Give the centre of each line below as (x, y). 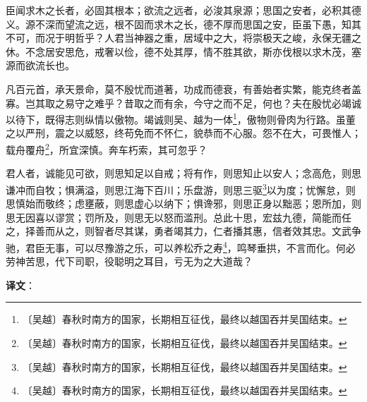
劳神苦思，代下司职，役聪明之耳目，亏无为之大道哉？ (129, 261)
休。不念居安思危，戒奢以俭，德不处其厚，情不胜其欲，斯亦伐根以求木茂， (179, 51)
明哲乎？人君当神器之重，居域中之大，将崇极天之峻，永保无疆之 (213, 38)
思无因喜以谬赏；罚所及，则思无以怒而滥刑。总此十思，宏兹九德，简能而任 (179, 217)
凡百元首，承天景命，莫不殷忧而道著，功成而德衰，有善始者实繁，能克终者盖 (183, 89)
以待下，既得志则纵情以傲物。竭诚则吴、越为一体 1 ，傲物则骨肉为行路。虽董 (181, 118)
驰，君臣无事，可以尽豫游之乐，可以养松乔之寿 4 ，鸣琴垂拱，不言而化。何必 (181, 246)
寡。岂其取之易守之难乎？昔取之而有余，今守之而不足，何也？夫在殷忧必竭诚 (183, 103)
